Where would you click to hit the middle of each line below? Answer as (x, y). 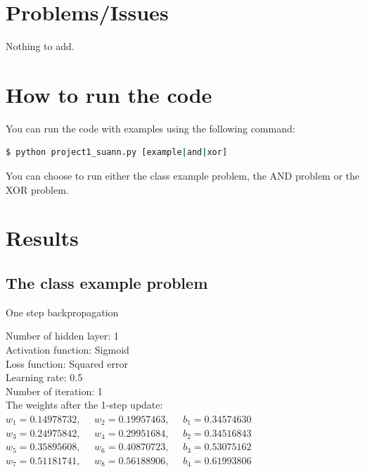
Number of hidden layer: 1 (62, 336)
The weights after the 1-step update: (84, 405)
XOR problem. (37, 189)
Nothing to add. (40, 46)
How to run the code (109, 94)
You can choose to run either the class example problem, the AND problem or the (183, 176)
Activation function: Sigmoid (68, 349)
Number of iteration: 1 (54, 391)
